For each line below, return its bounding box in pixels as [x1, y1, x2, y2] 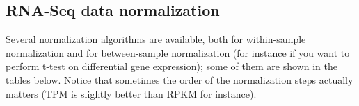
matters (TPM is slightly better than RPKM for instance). [6, 86, 257, 100]
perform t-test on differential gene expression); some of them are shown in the [6, 59, 337, 73]
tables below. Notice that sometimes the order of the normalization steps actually [6, 72, 353, 87]
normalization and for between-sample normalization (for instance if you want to [6, 45, 350, 60]
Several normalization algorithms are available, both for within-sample [6, 32, 306, 46]
